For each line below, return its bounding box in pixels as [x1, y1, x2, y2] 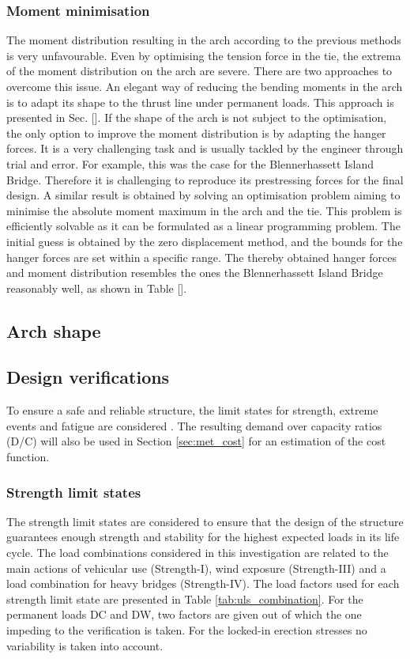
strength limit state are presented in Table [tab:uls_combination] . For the [6, 590, 363, 607]
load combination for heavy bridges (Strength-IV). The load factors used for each [6, 575, 400, 592]
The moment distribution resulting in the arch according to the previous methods [6, 32, 401, 48]
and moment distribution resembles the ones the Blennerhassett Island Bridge [6, 264, 383, 281]
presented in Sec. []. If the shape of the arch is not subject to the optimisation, [6, 109, 387, 126]
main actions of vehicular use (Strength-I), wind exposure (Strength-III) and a [6, 559, 386, 576]
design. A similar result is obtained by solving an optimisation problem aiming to [6, 187, 401, 203]
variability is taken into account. [6, 637, 164, 653]
